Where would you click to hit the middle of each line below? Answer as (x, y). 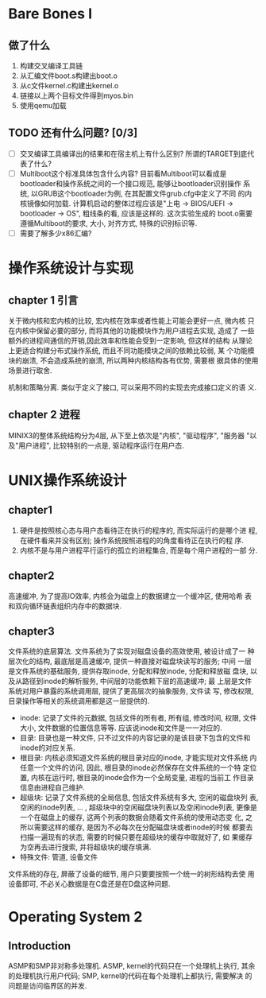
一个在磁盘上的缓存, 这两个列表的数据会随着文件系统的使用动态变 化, (131, 817)
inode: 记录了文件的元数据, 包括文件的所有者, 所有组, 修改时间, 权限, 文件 (138, 718)
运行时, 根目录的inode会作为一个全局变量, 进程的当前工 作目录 (152, 778)
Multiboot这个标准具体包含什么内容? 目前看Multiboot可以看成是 (123, 173)
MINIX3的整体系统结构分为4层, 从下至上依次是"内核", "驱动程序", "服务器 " (129, 435)
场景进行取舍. (31, 370)
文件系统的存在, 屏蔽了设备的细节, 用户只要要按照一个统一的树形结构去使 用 (131, 874)
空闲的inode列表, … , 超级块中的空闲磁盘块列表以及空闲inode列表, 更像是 (139, 807)
